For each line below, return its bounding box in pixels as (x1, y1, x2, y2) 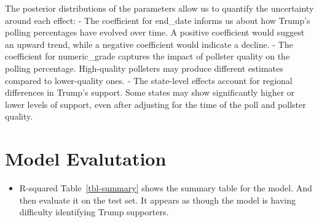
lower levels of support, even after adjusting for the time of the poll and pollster (5, 98, 306, 110)
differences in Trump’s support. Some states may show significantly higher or (5, 86, 295, 99)
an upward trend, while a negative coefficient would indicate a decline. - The (5, 37, 293, 50)
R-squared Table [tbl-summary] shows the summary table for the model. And (19, 182, 312, 194)
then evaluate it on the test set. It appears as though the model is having (19, 193, 296, 206)
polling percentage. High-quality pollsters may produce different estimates (5, 61, 283, 74)
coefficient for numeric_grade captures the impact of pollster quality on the (5, 50, 290, 63)
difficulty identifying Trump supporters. (19, 205, 169, 218)
